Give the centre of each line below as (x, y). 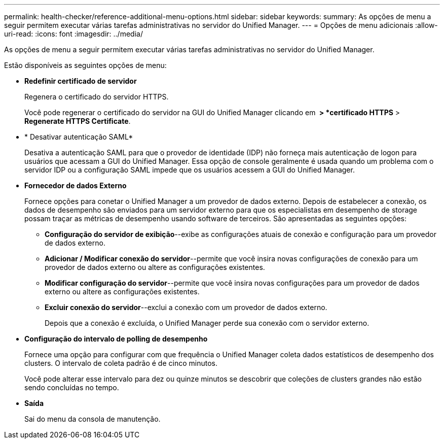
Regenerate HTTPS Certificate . (78, 121)
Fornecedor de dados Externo (76, 185)
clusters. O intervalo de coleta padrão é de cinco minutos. (121, 363)
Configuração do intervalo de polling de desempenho (116, 339)
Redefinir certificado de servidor (81, 81)
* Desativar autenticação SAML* (79, 137)
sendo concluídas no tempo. (72, 387)
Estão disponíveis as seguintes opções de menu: (85, 65)
